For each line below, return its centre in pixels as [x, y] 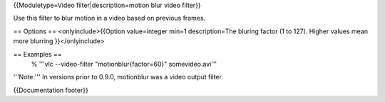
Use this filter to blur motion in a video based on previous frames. [109, 18]
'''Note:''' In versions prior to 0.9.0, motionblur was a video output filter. [118, 77]
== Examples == [37, 54]
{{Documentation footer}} [51, 90]
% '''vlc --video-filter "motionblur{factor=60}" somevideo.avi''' [124, 64]
